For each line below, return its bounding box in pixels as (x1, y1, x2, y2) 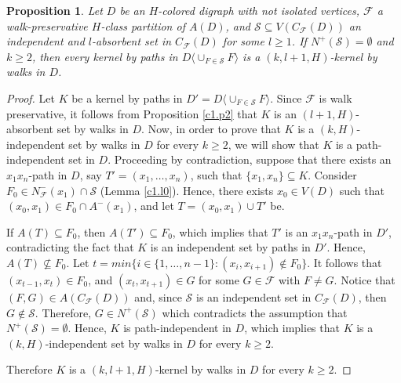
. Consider (308, 166, 357, 182)
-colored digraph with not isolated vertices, (158, 2, 360, 18)
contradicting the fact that (6, 239, 134, 255)
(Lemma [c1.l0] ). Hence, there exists (100, 182, 274, 198)
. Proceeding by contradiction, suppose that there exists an (108, 151, 392, 168)
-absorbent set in (92, 33, 172, 49)
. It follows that (307, 254, 382, 270)
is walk (319, 89, 352, 106)
